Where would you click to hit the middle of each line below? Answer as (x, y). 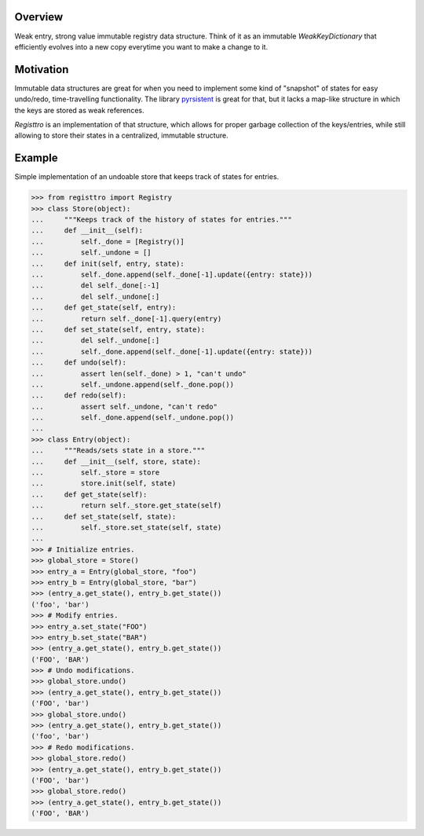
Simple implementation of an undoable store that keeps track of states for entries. (147, 177)
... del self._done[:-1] (95, 286)
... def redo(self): (79, 396)
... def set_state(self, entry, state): (118, 329)
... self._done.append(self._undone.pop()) (133, 418)
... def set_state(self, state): (104, 516)
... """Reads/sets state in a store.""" (118, 451)
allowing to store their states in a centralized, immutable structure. (121, 136)
